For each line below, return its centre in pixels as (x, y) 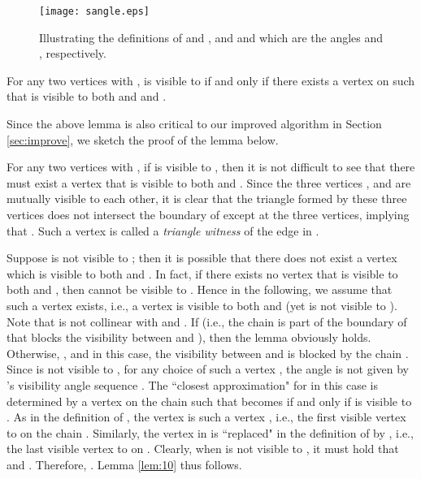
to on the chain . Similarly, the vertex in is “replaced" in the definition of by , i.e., (210, 432)
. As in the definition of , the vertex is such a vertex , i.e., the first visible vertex (206, 417)
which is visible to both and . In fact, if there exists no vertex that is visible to (202, 273)
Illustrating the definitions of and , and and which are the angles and (211, 37)
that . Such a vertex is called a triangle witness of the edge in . (163, 230)
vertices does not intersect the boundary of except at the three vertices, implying (208, 214)
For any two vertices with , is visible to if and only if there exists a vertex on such (211, 80)
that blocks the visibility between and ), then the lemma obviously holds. (189, 337)
